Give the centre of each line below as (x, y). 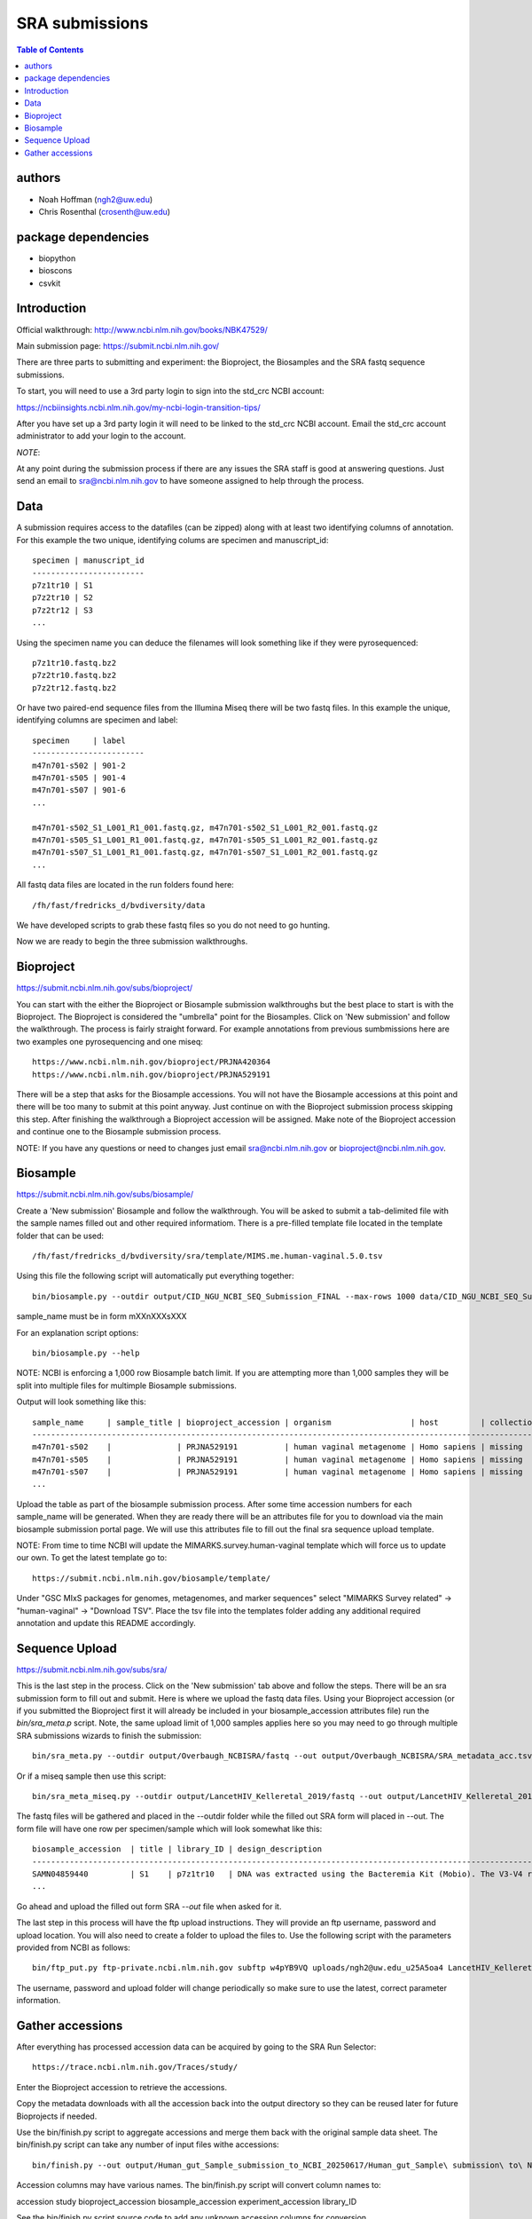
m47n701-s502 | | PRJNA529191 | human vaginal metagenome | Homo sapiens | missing (278, 1447)
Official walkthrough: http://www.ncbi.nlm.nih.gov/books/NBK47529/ (142, 329)
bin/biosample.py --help (86, 1353)
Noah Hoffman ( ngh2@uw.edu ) (96, 199)
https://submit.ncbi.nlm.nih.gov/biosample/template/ (151, 1578)
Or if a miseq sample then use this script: (91, 1776)
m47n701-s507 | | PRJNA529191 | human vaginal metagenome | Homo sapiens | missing (278, 1472)
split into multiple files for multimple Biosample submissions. (126, 1386)
